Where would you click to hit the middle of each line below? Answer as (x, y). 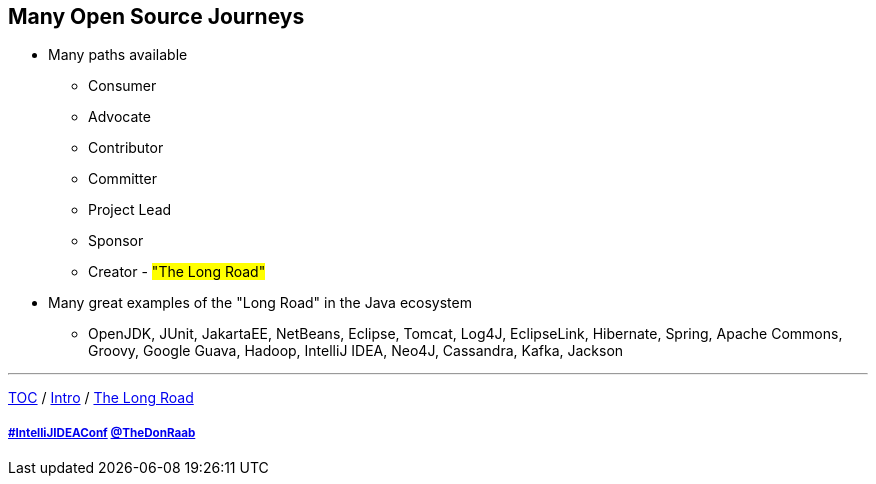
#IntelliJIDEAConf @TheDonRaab (102, 432)
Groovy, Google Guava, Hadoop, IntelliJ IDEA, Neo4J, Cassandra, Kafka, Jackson (356, 351)
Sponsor (116, 241)
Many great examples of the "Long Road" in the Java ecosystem (260, 303)
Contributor (126, 148)
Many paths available (118, 55)
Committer (122, 179)
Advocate (119, 117)
